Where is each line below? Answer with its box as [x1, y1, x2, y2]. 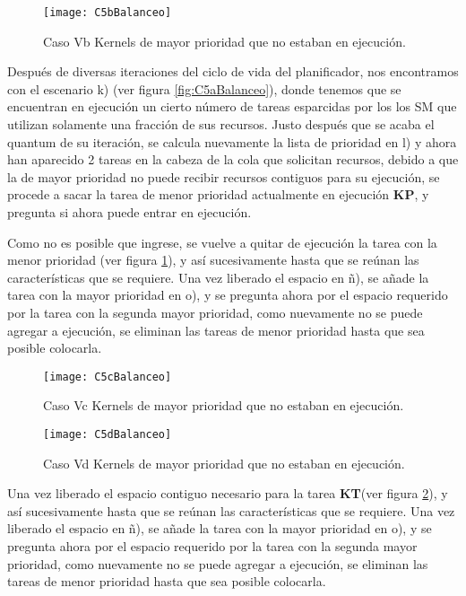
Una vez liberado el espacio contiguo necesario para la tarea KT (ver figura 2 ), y [7, 484, 448, 503]
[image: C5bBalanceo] [43, 6, 172, 19]
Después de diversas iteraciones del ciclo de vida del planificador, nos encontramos [7, 62, 459, 81]
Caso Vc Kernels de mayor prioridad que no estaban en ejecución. [43, 396, 404, 415]
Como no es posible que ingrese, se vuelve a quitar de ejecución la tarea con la [7, 232, 437, 251]
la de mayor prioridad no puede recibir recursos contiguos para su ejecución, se [7, 167, 440, 186]
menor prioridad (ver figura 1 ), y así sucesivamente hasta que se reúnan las [7, 250, 419, 269]
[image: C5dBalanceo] [43, 428, 172, 441]
